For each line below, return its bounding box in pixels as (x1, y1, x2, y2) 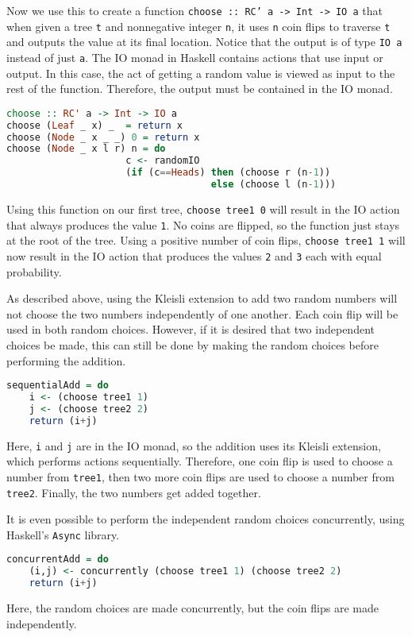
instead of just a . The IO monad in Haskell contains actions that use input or (6, 48, 383, 65)
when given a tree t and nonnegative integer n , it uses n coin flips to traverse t (6, 17, 391, 34)
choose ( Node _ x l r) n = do (6, 143, 166, 155)
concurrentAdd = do (6, 554, 109, 566)
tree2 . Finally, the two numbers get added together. (6, 484, 261, 500)
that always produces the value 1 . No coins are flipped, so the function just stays (6, 216, 400, 233)
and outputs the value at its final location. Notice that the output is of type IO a (6, 33, 402, 50)
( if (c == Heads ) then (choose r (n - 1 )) (125, 167, 331, 179)
